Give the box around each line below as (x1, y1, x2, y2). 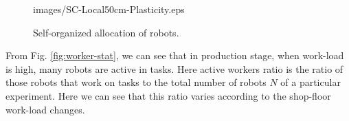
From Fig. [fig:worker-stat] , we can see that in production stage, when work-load (5, 48, 344, 63)
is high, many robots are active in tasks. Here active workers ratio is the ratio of (5, 61, 344, 76)
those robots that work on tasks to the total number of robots (5, 75, 267, 89)
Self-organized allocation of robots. (33, 25, 179, 39)
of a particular (280, 75, 341, 89)
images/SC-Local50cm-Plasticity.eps (33, 2, 185, 16)
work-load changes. (5, 102, 85, 116)
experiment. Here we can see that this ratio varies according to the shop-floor (5, 88, 331, 102)
